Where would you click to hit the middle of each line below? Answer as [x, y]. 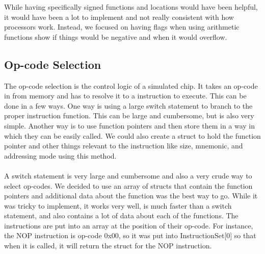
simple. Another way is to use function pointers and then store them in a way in [130, 125]
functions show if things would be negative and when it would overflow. [116, 36]
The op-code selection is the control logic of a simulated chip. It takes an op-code [131, 85]
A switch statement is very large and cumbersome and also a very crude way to [128, 175]
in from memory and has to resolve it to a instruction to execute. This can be [125, 96]
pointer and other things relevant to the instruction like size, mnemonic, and [124, 146]
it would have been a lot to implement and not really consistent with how [119, 17]
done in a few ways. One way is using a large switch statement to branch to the [128, 105]
